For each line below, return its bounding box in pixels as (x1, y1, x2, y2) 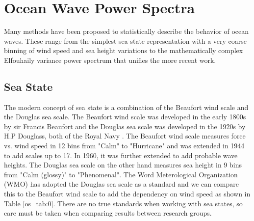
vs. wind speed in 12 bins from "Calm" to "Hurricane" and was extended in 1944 (4, 140, 245, 151)
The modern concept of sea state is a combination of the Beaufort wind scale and (4, 102, 249, 112)
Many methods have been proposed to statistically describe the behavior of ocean (4, 26, 249, 36)
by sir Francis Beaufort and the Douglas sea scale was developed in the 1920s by (4, 121, 246, 131)
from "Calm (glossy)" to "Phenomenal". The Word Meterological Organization (4, 169, 238, 179)
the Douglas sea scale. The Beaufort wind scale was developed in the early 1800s (4, 111, 246, 122)
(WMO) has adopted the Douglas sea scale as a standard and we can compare (4, 179, 239, 189)
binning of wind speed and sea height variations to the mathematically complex (4, 45, 243, 55)
